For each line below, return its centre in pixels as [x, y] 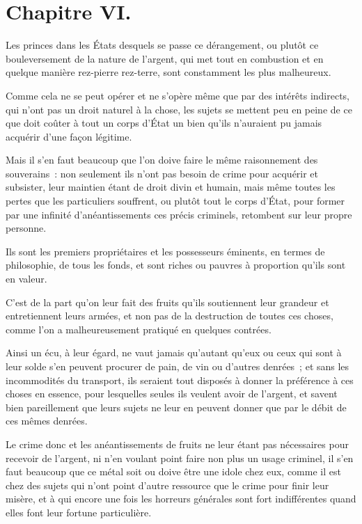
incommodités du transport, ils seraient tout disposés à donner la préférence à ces [180, 380]
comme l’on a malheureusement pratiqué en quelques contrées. [139, 329]
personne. [26, 228]
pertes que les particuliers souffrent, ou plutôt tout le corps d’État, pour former [175, 201]
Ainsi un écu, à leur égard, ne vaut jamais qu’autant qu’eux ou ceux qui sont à [174, 352]
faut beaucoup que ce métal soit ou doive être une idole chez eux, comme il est [173, 471]
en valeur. [26, 279]
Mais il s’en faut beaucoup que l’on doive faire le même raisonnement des [162, 160]
